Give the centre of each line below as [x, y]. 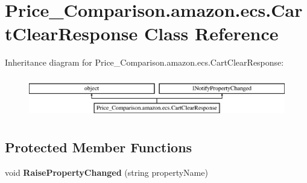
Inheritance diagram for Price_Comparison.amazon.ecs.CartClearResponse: [144, 62]
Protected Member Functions [99, 147]
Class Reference [211, 33]
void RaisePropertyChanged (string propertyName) [106, 172]
